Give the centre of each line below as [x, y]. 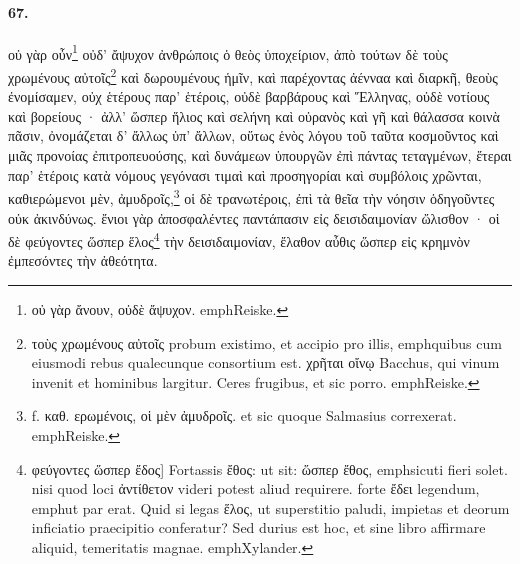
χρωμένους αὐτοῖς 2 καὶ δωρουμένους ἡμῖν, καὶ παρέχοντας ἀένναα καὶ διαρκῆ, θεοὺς [253, 75]
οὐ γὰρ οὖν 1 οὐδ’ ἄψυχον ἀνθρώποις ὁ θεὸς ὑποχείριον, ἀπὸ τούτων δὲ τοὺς [228, 52]
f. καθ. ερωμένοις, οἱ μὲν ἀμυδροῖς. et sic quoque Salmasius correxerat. [244, 415]
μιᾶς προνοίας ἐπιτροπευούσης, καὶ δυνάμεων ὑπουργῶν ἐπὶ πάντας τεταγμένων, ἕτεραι [260, 155]
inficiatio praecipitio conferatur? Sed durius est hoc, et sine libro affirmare [258, 527]
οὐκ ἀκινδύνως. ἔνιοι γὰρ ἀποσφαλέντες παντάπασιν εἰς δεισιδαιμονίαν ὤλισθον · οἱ [254, 217]
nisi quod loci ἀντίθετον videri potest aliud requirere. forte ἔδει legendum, [255, 488]
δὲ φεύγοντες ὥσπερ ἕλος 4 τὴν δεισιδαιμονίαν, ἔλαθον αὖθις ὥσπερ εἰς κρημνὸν [239, 239]
